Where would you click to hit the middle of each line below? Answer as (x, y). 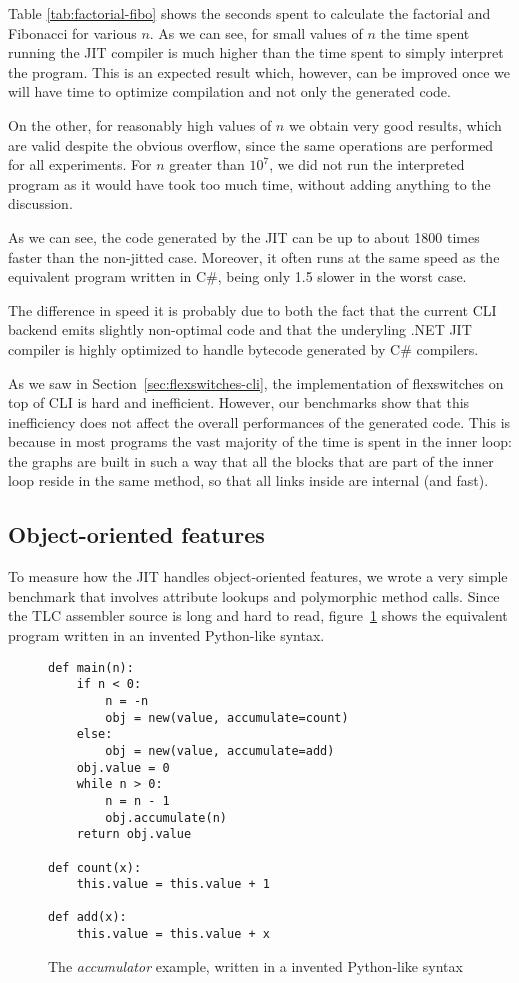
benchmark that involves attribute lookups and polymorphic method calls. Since (254, 595)
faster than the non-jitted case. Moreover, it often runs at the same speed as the (254, 256)
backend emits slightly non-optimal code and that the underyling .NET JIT (240, 329)
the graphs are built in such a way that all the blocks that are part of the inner (251, 460)
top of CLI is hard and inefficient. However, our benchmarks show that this (239, 402)
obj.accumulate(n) (166, 817)
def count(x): (95, 867)
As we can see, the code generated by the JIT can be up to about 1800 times (244, 236)
